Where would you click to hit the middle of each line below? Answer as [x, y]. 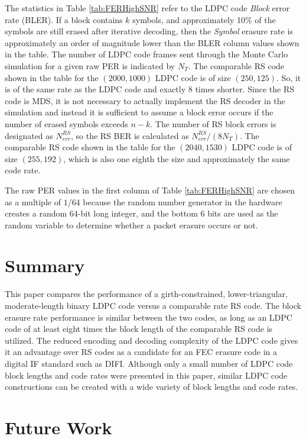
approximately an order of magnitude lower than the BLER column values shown [152, 42]
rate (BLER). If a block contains [64, 19]
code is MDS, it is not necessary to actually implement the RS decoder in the [145, 100]
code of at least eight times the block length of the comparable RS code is [139, 329]
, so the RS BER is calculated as [130, 135]
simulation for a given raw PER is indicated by [90, 65]
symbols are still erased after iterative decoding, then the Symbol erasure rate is [149, 31]
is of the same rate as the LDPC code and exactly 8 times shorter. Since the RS [150, 89]
